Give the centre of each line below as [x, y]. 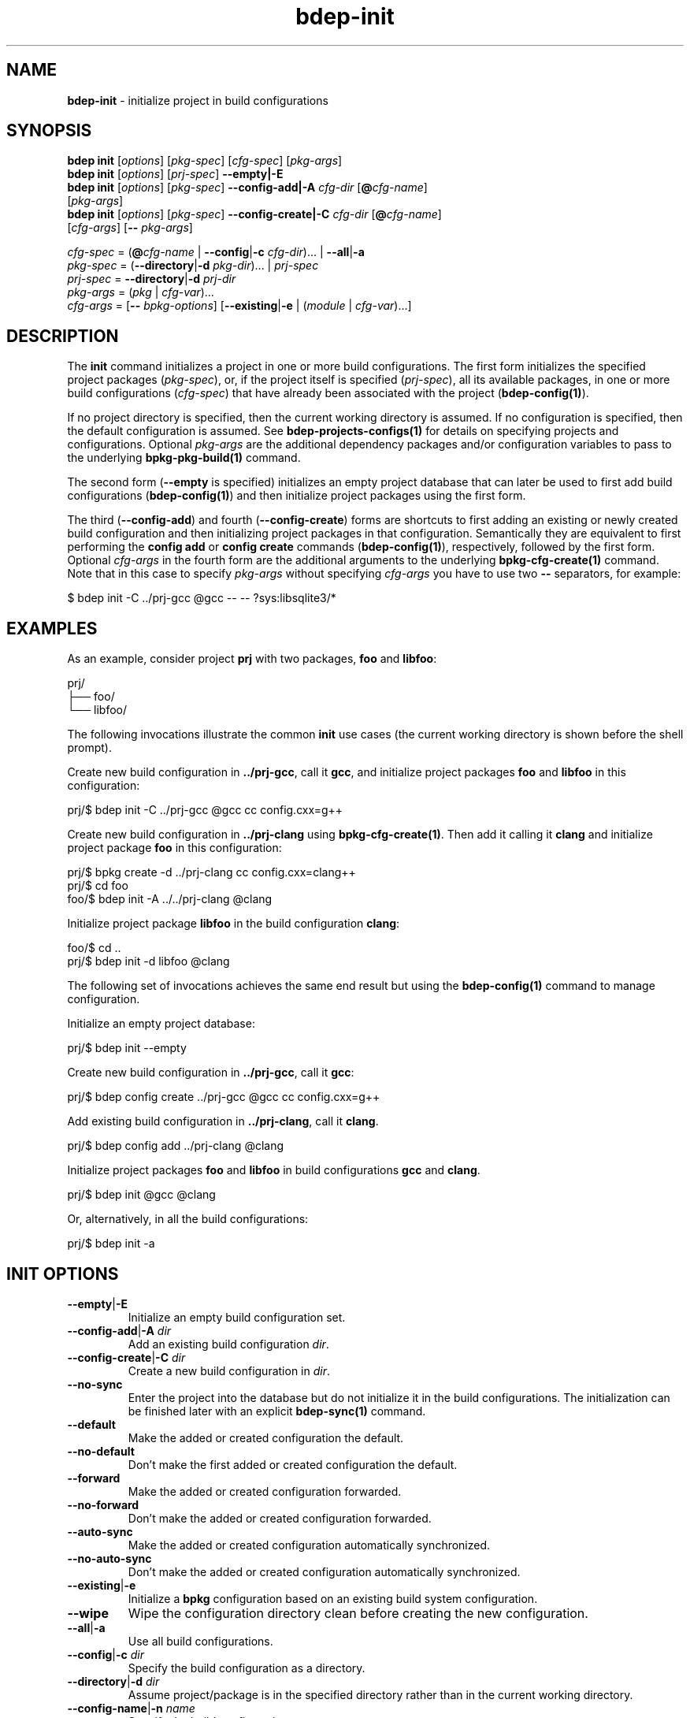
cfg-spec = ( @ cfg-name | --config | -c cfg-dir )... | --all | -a [216, 252]
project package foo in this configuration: [174, 848]
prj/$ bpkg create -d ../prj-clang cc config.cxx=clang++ [211, 872]
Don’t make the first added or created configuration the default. [293, 1464]
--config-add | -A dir [119, 1330]
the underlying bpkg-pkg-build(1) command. [184, 458]
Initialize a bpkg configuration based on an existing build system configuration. [333, 1598]
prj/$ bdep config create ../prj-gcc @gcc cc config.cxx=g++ [224, 1097]
